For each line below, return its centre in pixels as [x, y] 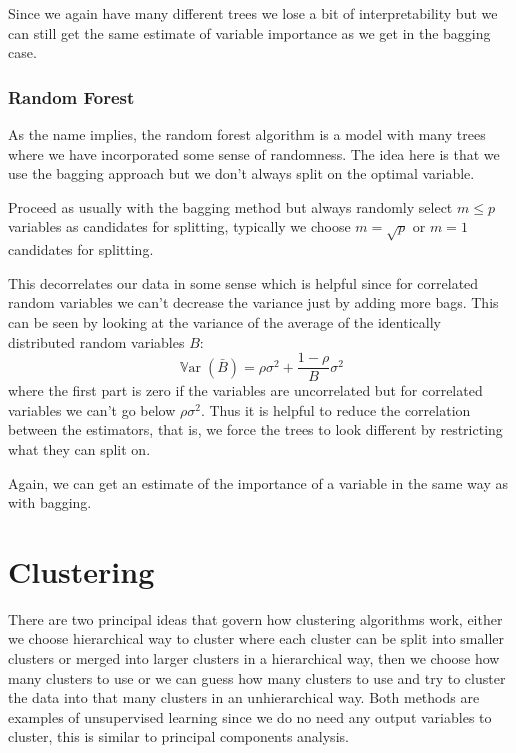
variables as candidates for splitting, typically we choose [179, 226]
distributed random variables [96, 341]
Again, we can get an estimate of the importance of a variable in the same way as [258, 482]
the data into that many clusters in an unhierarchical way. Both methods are [244, 697]
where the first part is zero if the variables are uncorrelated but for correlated [245, 390]
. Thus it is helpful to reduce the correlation [335, 409]
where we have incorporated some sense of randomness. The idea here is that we [254, 153]
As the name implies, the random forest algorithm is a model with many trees [247, 134]
